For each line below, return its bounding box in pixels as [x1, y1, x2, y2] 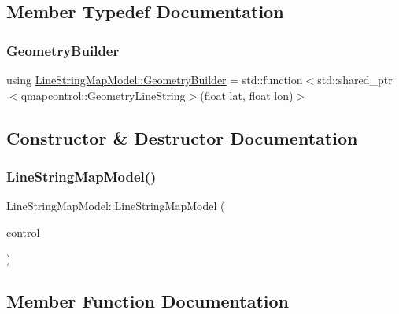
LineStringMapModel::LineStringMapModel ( [6, 198, 225, 214]
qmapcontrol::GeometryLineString [20, 87, 186, 103]
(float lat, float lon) [200, 87, 294, 103]
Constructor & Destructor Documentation [6, 125, 358, 150]
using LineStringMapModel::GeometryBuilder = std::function [6, 72, 303, 87]
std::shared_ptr [317, 72, 393, 87]
